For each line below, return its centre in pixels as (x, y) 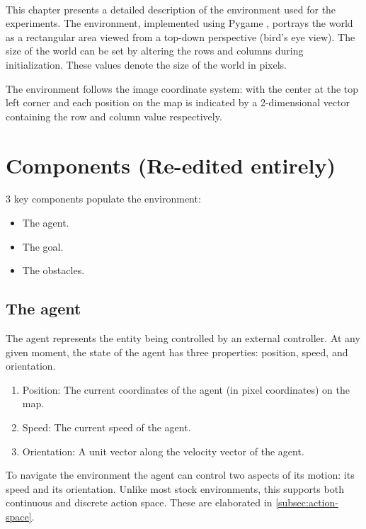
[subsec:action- (307, 502)
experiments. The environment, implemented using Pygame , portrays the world (179, 23)
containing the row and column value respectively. (114, 116)
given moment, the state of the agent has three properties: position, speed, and (177, 352)
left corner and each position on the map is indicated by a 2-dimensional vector (178, 102)
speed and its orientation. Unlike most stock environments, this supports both (175, 488)
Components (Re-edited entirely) (171, 165)
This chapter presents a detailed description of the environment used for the (171, 9)
